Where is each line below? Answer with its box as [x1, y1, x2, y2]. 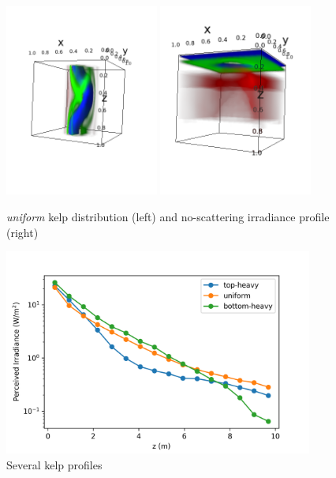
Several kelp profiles [6, 456, 103, 472]
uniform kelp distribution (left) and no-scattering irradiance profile [6, 209, 330, 225]
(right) [6, 224, 39, 240]
